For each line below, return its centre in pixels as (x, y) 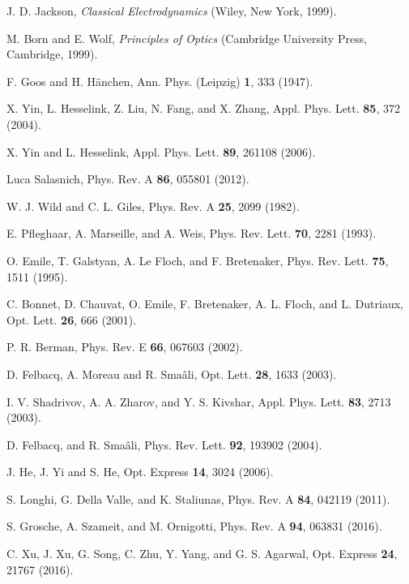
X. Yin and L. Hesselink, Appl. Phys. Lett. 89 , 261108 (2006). (161, 151)
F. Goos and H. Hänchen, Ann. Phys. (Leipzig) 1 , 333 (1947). (160, 81)
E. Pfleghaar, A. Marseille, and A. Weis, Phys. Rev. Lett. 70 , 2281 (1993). (192, 233)
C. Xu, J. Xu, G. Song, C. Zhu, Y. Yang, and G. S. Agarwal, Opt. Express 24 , (202, 554)
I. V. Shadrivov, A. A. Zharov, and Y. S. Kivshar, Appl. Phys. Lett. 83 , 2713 (199, 401)
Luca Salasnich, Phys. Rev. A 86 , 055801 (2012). (128, 179)
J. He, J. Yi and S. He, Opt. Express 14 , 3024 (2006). (140, 472)
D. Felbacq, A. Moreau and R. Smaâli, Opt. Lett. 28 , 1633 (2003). (172, 374)
